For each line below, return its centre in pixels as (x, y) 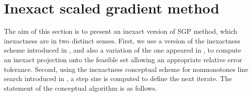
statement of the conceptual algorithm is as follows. (81, 88)
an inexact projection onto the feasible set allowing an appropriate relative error (123, 59)
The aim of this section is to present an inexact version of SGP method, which (121, 31)
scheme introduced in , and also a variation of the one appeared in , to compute (123, 50)
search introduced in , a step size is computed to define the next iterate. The (118, 78)
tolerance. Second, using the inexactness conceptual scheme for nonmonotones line (126, 69)
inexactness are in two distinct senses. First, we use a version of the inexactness (122, 40)
